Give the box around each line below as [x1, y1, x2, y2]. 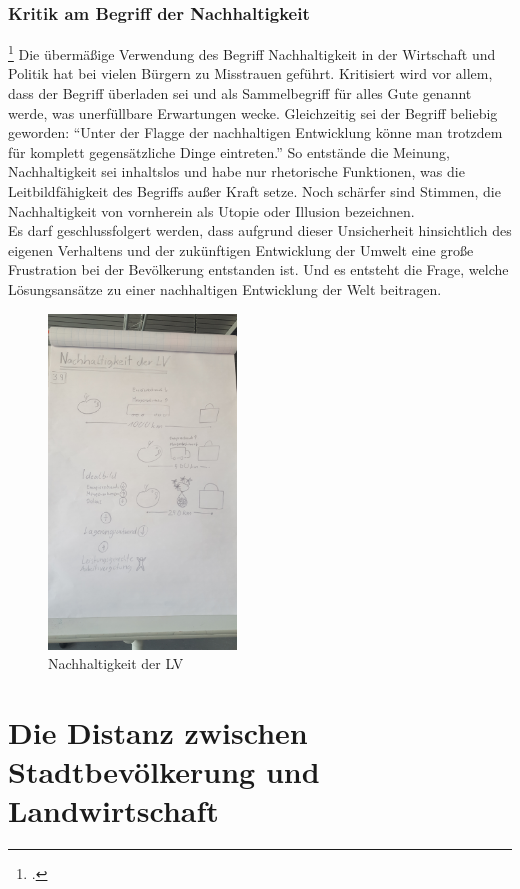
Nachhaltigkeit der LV [48, 653, 184, 674]
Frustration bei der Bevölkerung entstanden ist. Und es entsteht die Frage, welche [8, 259, 509, 280]
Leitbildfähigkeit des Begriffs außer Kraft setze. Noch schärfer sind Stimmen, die [8, 181, 501, 202]
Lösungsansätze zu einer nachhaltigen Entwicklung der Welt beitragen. [8, 279, 442, 299]
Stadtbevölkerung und [8, 751, 320, 792]
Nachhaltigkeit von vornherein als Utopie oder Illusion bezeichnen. [8, 200, 415, 221]
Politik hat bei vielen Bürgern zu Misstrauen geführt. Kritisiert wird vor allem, [8, 63, 493, 84]
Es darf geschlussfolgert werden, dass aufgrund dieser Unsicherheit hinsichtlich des [8, 220, 512, 241]
